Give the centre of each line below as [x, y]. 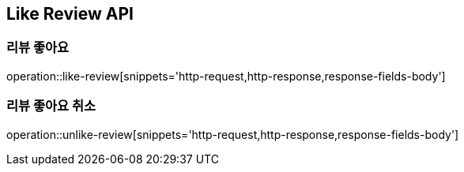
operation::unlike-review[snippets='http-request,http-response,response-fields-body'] [233, 134]
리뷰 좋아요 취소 [51, 106]
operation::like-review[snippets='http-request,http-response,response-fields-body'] [226, 76]
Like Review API [70, 14]
